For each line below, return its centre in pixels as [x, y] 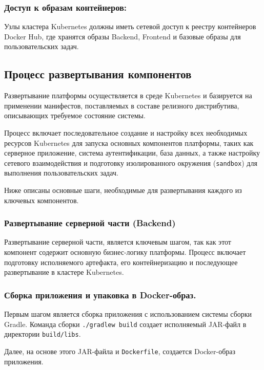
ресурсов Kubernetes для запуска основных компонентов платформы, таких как [129, 143]
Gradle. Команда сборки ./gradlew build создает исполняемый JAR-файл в [125, 324]
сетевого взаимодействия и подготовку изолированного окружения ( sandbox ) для [131, 162]
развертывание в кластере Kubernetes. [64, 272]
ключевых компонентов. [42, 200]
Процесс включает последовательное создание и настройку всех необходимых [126, 132]
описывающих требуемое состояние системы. [75, 115]
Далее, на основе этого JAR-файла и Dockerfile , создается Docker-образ [120, 351]
